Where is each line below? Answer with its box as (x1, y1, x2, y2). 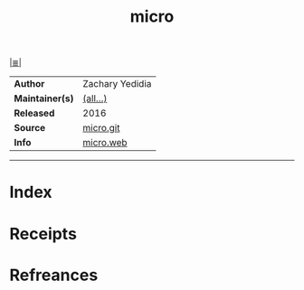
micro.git (82, 122, 120, 135)
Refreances (9, 265, 99, 285)
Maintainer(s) (14, 92, 74, 105)
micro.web (82, 136, 128, 149)
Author (14, 78, 45, 90)
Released (14, 107, 55, 119)
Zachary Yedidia (82, 78, 152, 90)
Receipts (9, 223, 77, 244)
